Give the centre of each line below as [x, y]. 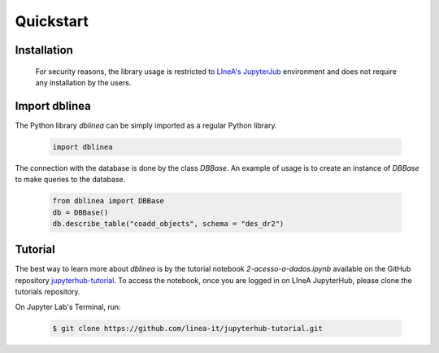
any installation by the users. [83, 82]
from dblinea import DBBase [108, 201]
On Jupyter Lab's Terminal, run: [68, 307]
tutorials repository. [48, 292]
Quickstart [52, 21]
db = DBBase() [80, 212]
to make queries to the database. [70, 180]
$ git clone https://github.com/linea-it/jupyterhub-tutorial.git [187, 328]
